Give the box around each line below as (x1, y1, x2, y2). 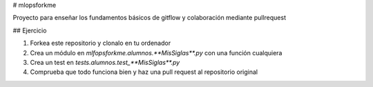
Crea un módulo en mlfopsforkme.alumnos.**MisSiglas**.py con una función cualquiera (30, 48, 283, 57)
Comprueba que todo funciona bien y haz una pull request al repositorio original (30, 68, 258, 76)
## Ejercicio (12, 26, 47, 35)
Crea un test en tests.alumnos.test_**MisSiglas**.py (30, 58, 180, 66)
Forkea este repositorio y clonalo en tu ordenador (30, 39, 171, 48)
